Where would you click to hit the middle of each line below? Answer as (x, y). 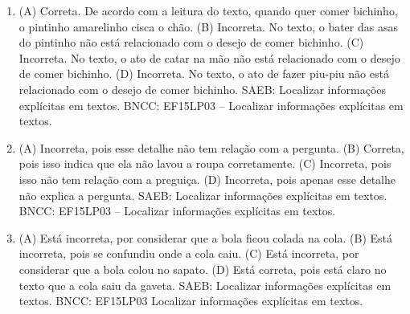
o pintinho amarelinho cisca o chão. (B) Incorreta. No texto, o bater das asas (208, 26)
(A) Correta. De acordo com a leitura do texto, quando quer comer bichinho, (208, 10)
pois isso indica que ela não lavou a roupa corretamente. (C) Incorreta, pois (205, 163)
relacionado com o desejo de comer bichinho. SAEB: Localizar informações (203, 89)
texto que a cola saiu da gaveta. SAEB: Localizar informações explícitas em (205, 285)
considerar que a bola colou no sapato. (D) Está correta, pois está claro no (203, 269)
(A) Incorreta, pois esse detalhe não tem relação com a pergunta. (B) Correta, (211, 147)
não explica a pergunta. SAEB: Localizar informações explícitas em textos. (203, 195)
